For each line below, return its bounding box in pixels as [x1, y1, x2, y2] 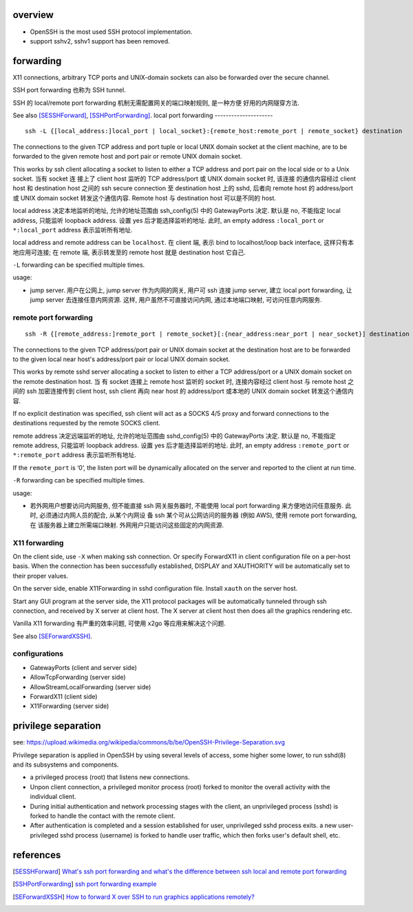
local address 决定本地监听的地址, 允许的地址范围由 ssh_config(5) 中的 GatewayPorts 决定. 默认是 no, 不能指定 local [12, 207, 341, 215]
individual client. [30, 793, 76, 801]
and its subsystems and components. [12, 760, 119, 769]
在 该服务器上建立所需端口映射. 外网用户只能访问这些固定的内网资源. [30, 520, 224, 529]
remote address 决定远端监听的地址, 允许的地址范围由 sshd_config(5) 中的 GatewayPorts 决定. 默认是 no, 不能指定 [12, 432, 337, 440]
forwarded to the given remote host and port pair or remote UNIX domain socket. [12, 152, 242, 161]
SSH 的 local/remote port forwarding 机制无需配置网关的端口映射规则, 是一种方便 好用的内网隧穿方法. [12, 99, 299, 107]
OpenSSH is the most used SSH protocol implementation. [30, 28, 193, 36]
